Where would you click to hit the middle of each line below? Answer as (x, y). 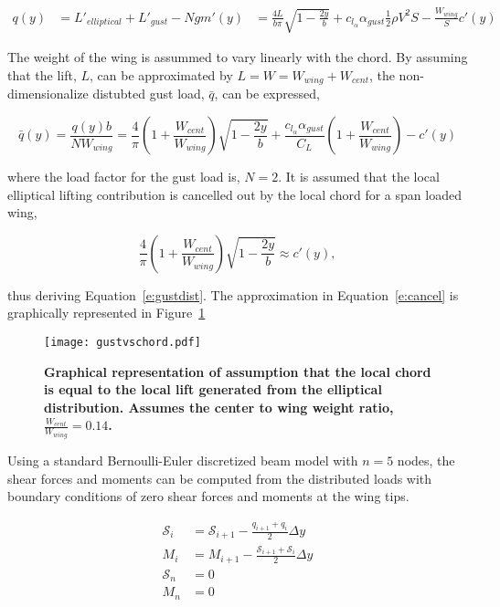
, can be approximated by (161, 75)
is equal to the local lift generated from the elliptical (213, 389)
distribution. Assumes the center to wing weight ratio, (219, 407)
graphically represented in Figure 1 (106, 313)
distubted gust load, (149, 94)
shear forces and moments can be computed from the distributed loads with (220, 478)
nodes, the (426, 460)
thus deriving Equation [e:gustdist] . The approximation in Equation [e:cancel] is (233, 294)
